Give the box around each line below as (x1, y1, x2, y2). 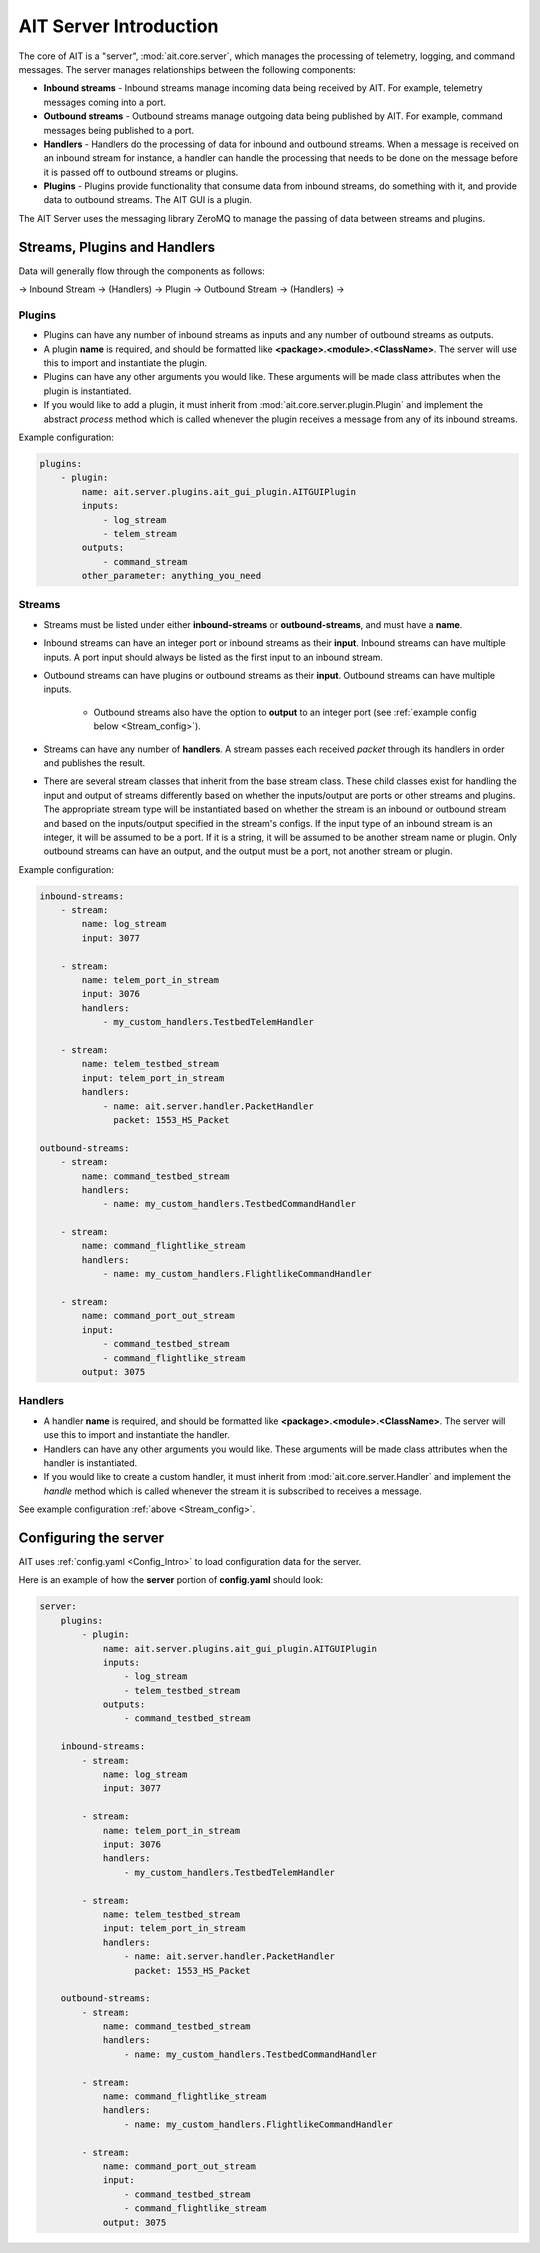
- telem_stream (102, 528, 177, 539)
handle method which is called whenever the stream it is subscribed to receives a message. (43, 1485, 422, 1497)
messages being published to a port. (43, 124, 195, 136)
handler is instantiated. (43, 1456, 138, 1469)
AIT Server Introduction (18, 15, 219, 37)
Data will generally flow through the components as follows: (18, 265, 265, 277)
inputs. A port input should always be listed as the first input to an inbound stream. (43, 651, 384, 663)
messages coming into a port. (43, 96, 167, 108)
